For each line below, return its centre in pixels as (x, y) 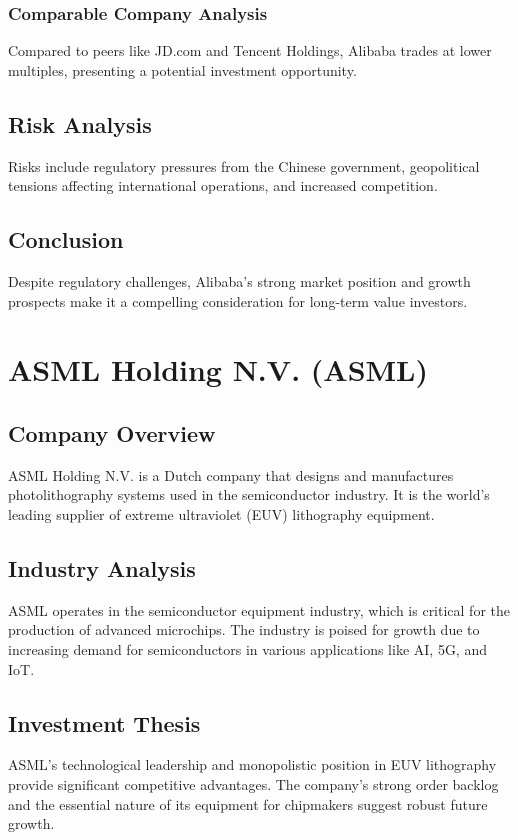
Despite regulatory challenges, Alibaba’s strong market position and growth (239, 281)
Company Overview (112, 432)
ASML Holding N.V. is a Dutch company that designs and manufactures (231, 474)
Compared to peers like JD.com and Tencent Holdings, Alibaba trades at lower (250, 50)
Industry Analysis (102, 567)
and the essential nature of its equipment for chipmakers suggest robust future (248, 803)
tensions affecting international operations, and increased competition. (223, 185)
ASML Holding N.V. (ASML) (218, 369)
